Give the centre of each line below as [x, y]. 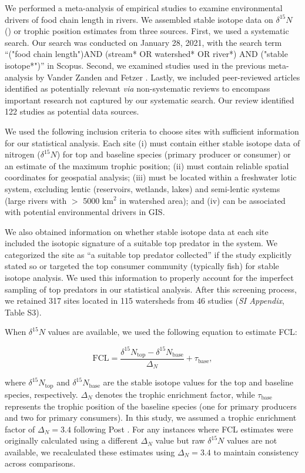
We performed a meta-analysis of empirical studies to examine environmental [144, 8]
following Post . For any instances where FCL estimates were [183, 429]
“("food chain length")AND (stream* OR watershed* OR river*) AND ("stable [146, 54]
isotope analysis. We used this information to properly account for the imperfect [149, 278]
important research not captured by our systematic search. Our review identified [150, 100]
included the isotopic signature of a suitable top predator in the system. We [141, 243]
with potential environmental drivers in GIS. [85, 212]
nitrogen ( [23, 154]
